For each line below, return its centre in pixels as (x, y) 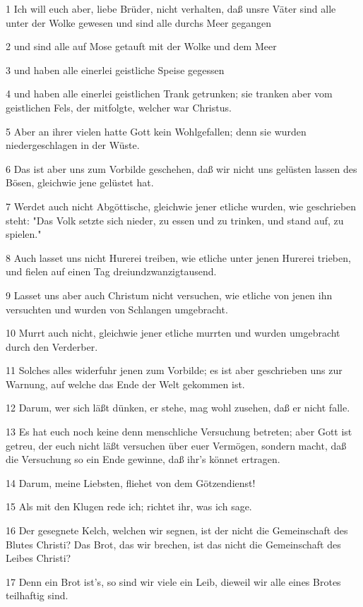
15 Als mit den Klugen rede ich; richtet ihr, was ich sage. (129, 506)
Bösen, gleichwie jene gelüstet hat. (80, 182)
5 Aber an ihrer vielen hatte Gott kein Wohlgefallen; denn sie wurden (156, 131)
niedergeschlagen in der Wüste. (73, 145)
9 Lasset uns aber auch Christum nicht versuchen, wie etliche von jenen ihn (169, 295)
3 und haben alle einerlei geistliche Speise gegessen (115, 70)
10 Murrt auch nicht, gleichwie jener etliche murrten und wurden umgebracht (173, 333)
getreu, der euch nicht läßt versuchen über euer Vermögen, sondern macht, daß (176, 445)
